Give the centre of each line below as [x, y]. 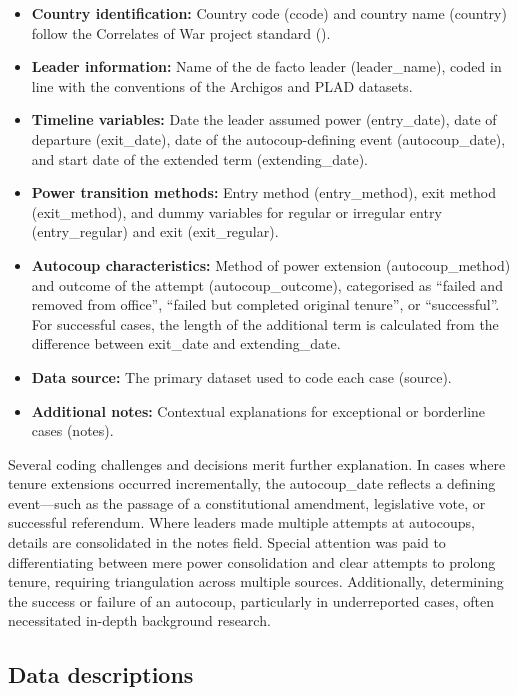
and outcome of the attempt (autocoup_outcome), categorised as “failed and [267, 284]
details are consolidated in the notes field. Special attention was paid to [227, 542]
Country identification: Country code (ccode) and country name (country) [269, 13]
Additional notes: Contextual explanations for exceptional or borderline [258, 410]
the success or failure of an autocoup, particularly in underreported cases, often [251, 600]
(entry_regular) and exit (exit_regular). [155, 231]
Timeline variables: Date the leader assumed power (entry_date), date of [264, 119]
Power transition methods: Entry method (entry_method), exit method [263, 192]
